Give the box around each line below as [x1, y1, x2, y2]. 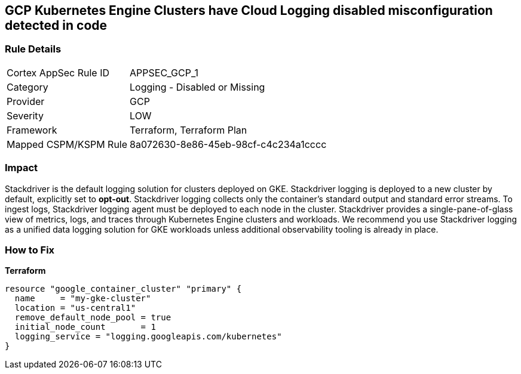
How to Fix [5, 243, 55, 256]
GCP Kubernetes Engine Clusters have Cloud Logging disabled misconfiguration [5, 3, 493, 18]
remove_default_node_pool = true [14, 313, 171, 323]
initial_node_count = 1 [14, 322, 156, 332]
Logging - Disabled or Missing [130, 81, 265, 93]
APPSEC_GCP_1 [130, 66, 199, 79]
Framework [7, 123, 57, 136]
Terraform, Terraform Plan [130, 123, 247, 136]
